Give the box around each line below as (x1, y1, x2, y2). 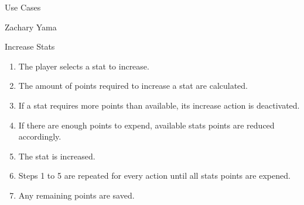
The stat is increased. (18, 150, 95, 162)
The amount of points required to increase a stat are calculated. (18, 79, 248, 92)
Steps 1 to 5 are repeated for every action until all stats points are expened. (18, 169, 291, 182)
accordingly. (18, 130, 62, 143)
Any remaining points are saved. (18, 189, 135, 201)
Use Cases (5, 1, 41, 13)
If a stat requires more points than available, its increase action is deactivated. (18, 99, 300, 111)
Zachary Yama (5, 20, 57, 33)
